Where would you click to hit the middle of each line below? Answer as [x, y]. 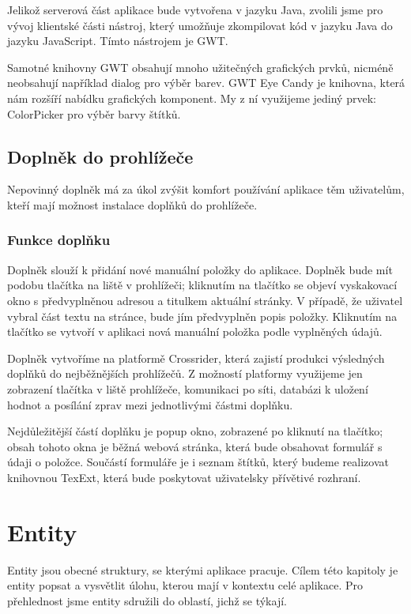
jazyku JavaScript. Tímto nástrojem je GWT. [118, 41]
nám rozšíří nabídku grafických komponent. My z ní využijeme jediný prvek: [192, 98]
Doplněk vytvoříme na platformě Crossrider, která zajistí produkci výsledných [196, 358]
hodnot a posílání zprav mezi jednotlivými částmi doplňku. [150, 404]
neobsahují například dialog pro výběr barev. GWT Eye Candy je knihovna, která [206, 83]
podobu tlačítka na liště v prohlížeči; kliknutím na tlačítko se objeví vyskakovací [202, 285]
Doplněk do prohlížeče [100, 156]
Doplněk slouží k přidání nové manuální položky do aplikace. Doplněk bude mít [200, 269]
